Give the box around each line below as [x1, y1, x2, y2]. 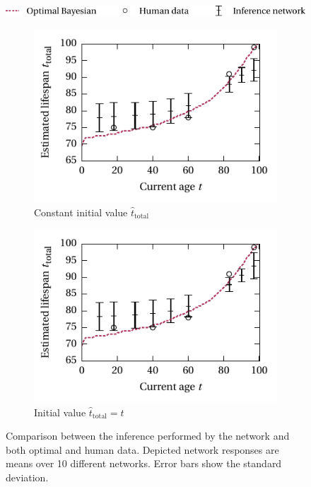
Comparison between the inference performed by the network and [6, 428, 290, 443]
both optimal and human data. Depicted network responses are [6, 442, 279, 457]
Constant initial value [34, 204, 128, 219]
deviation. [6, 470, 49, 485]
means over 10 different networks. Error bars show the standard [6, 456, 282, 471]
